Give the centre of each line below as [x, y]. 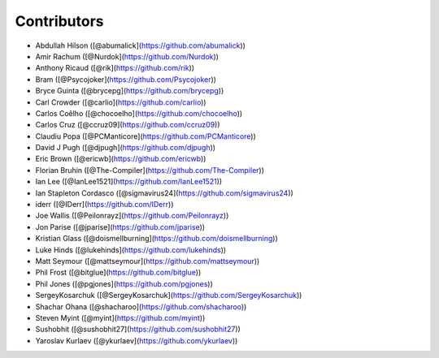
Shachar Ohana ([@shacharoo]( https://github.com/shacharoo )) [141, 306]
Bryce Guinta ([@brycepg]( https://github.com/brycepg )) [130, 91]
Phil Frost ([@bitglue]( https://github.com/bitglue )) [118, 273]
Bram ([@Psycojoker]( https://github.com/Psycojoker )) [126, 79]
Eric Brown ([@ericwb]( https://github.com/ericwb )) [121, 159]
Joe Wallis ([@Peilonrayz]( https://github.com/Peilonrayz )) [132, 216]
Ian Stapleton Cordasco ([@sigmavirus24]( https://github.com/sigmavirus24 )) [165, 193]
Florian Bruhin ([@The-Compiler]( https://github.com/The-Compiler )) [150, 170]
